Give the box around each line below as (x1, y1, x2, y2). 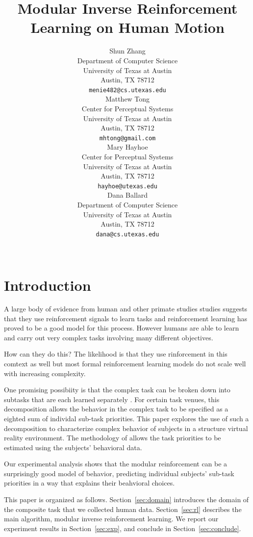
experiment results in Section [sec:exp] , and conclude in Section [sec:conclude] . (4, 523, 241, 533)
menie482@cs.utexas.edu (89, 86, 166, 94)
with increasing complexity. (4, 368, 86, 378)
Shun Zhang (109, 46, 146, 56)
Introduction (4, 275, 91, 295)
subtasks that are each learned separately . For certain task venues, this (4, 394, 220, 404)
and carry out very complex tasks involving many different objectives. (4, 332, 213, 342)
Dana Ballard (107, 190, 148, 200)
